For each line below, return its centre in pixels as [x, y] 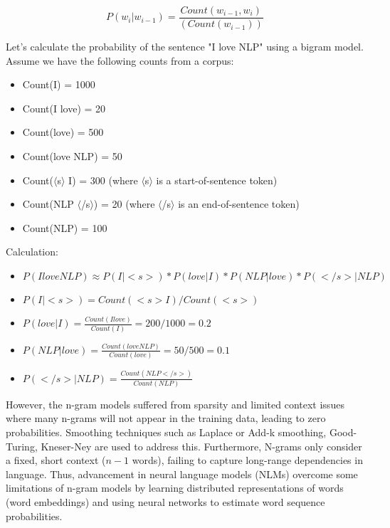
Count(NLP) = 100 [65, 227]
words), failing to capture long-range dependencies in [247, 460]
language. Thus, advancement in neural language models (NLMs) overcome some [182, 474]
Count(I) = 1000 [59, 84]
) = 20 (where [124, 204]
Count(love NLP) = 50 [72, 156]
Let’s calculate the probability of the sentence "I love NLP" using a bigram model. [185, 47]
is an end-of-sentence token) [239, 204]
